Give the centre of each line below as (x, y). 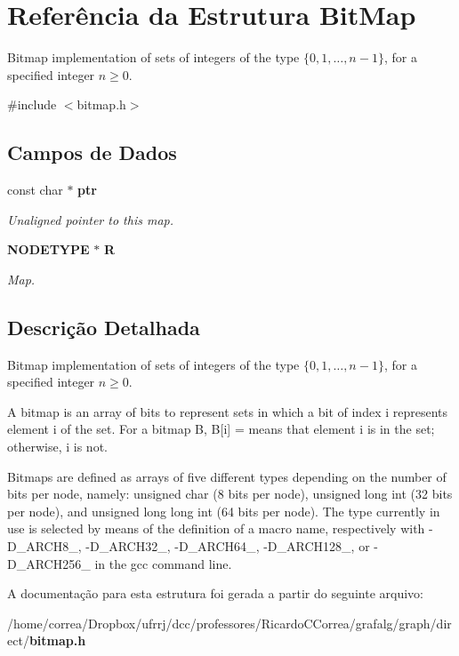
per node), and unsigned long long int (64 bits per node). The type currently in (224, 511)
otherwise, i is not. (57, 447)
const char (35, 190)
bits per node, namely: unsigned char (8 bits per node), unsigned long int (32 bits (230, 494)
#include (32, 104)
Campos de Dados (92, 152)
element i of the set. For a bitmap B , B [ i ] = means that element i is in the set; (221, 429)
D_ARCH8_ (43, 546)
